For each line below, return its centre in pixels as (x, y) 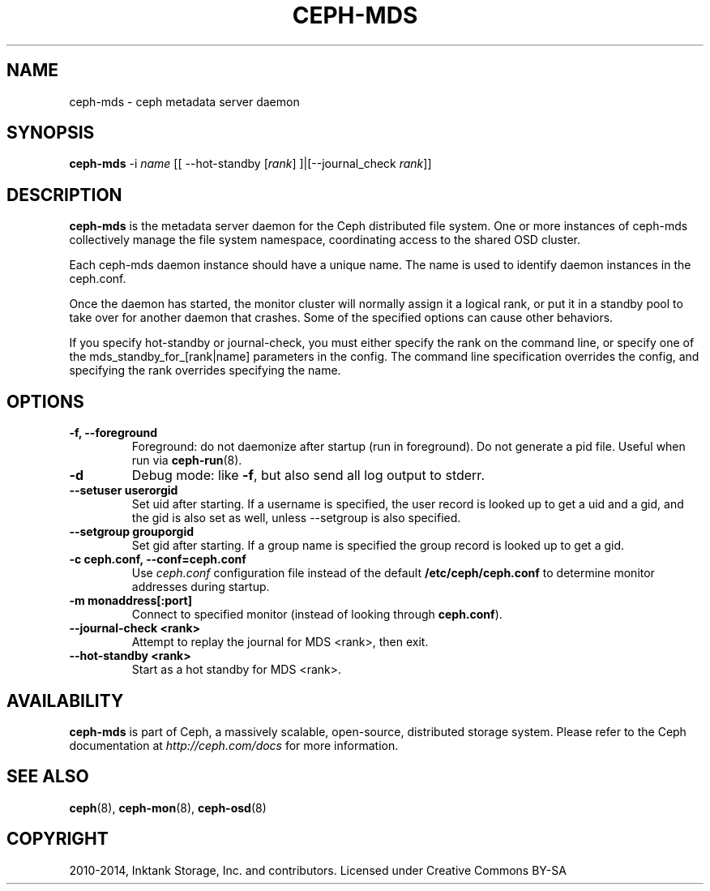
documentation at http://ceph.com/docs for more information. (234, 745)
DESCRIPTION (64, 195)
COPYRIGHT (58, 839)
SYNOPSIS (51, 133)
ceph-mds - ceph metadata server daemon (184, 101)
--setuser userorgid (124, 490)
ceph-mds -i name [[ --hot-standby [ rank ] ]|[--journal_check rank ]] (250, 164)
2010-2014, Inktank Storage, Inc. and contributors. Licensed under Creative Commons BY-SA (318, 870)
